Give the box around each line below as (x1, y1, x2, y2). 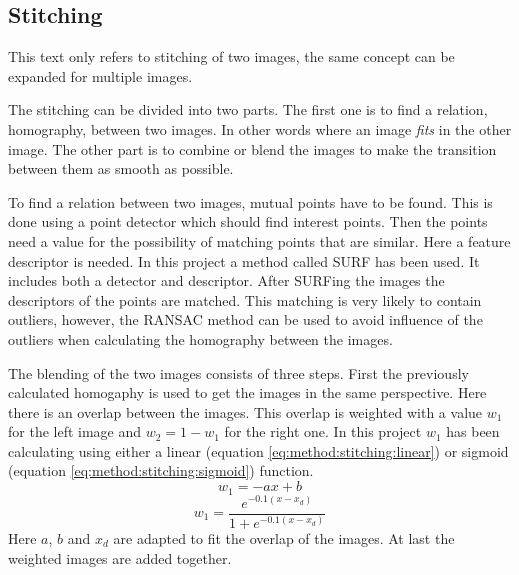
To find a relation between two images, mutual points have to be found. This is (8, 191, 493, 212)
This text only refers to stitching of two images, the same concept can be (8, 46, 455, 67)
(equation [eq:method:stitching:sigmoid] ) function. (8, 460, 314, 481)
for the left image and (8, 421, 142, 442)
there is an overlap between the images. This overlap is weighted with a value (8, 401, 483, 422)
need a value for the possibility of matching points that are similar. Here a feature (8, 230, 511, 251)
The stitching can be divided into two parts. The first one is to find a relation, (8, 99, 488, 120)
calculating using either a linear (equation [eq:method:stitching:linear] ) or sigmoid (8, 440, 509, 461)
